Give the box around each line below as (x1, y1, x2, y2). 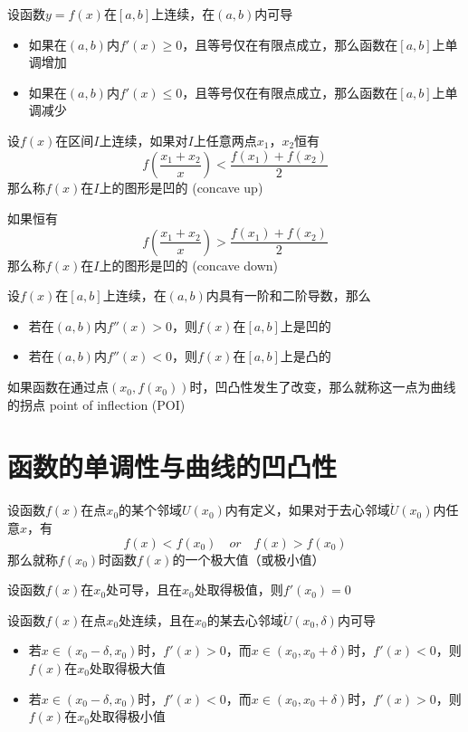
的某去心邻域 (206, 610, 283, 629)
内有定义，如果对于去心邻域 (224, 500, 390, 519)
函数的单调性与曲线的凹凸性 (7, 448, 338, 485)
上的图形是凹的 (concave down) (99, 255, 279, 274)
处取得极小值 (89, 707, 166, 726)
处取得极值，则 (194, 580, 283, 599)
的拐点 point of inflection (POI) (7, 395, 186, 414)
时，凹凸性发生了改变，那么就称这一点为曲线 (189, 377, 456, 396)
